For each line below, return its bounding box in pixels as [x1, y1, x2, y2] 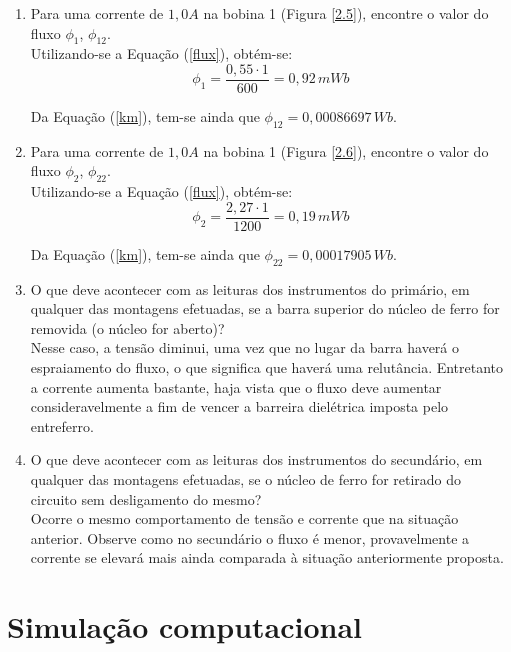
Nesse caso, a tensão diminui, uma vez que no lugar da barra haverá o [30, 337, 459, 358]
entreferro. [30, 415, 94, 436]
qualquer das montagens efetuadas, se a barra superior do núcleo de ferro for [30, 298, 500, 319]
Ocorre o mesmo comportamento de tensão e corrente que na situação [30, 508, 459, 529]
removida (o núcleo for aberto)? [30, 317, 225, 338]
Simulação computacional [7, 606, 363, 647]
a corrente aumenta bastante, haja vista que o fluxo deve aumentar [30, 376, 442, 397]
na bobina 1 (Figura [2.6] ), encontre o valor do [203, 140, 489, 161]
